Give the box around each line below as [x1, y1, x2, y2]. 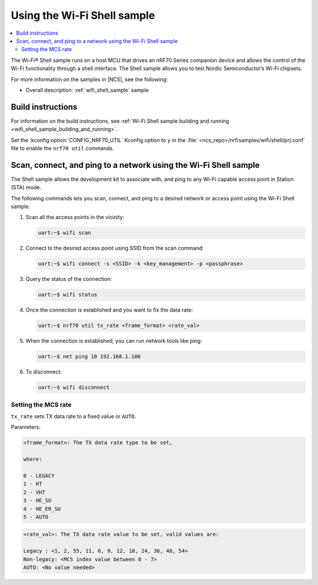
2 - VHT [23, 489, 45, 495]
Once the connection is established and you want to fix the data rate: [25, 306, 193, 313]
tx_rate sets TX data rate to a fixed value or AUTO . [11, 413, 137, 419]
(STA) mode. [11, 184, 41, 191]
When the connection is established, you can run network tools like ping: [25, 338, 203, 345]
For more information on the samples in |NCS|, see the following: [11, 75, 168, 82]
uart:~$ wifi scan [38, 230, 91, 236]
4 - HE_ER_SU [23, 505, 61, 512]
